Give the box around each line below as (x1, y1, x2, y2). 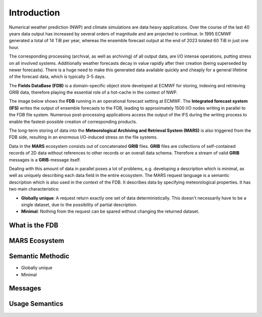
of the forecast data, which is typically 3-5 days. (9, 74, 106, 79)
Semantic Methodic (9, 252, 70, 260)
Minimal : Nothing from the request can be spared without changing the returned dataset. (21, 208, 200, 214)
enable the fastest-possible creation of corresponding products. (9, 119, 137, 125)
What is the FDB (9, 221, 58, 230)
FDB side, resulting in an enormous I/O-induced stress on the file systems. (9, 134, 158, 140)
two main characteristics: (9, 186, 60, 192)
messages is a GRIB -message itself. (9, 157, 81, 162)
